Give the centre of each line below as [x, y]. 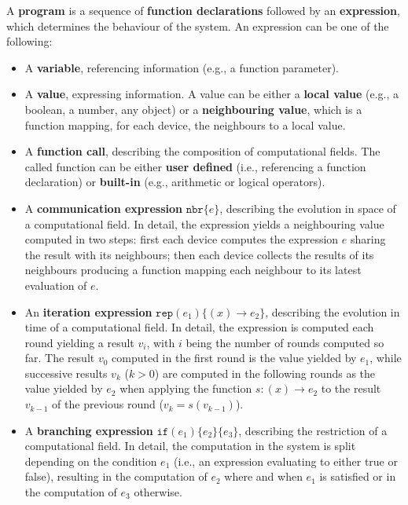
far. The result [60, 358]
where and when [263, 476]
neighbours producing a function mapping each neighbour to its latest [193, 270]
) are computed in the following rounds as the [265, 373]
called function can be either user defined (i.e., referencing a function [195, 166]
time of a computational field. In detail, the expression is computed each [199, 327]
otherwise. [158, 492]
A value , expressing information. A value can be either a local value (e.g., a [212, 94]
